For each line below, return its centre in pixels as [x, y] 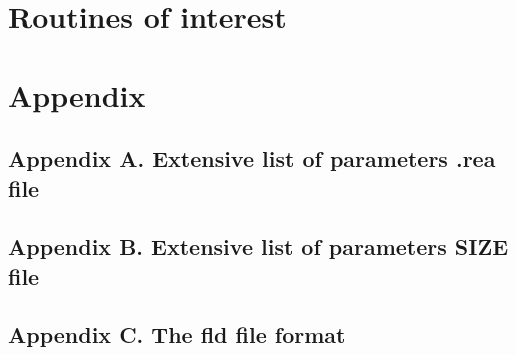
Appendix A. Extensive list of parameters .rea [252, 158]
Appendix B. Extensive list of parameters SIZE [258, 246]
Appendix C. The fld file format [177, 334]
